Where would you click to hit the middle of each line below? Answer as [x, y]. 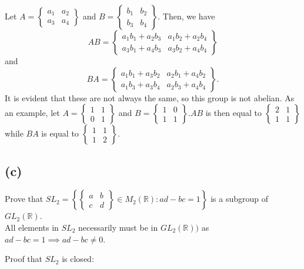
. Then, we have [186, 16]
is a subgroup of [239, 199]
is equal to [60, 133]
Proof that [24, 259]
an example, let [32, 113]
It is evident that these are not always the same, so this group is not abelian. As [150, 97]
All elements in [32, 227]
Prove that [24, 199]
